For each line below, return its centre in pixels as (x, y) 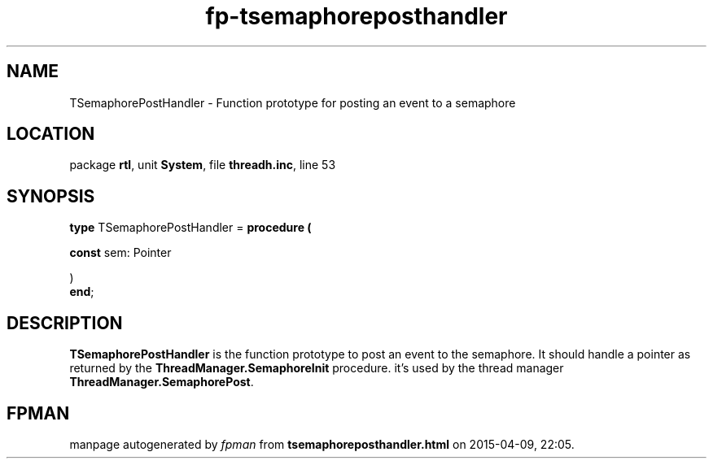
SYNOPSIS (51, 196)
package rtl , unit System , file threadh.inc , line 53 (203, 165)
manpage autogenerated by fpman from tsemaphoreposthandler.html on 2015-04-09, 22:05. (322, 444)
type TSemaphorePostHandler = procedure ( (190, 228)
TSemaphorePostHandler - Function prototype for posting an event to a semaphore (293, 102)
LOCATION (51, 134)
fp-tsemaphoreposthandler (356, 16)
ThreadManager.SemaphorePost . (162, 382)
